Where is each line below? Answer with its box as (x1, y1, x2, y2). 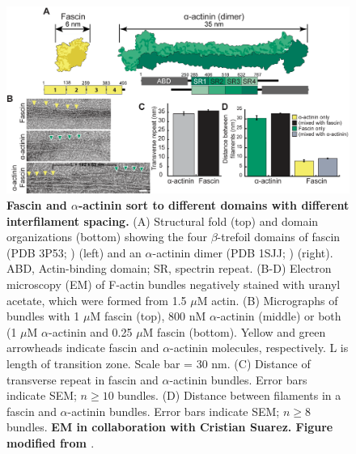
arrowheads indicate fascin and (6, 339, 159, 356)
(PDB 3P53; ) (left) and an (6, 244, 142, 261)
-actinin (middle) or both (216, 308, 341, 325)
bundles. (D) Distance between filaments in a (117, 387, 341, 404)
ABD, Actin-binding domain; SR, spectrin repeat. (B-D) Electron (6, 260, 332, 277)
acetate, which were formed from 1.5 (6, 291, 187, 308)
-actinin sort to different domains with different (78, 197, 350, 214)
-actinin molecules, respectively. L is (170, 339, 349, 356)
